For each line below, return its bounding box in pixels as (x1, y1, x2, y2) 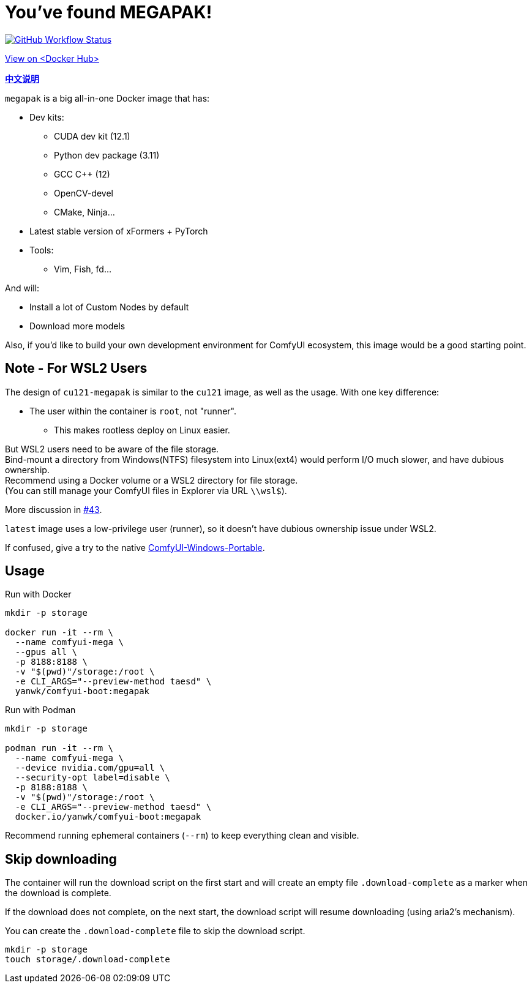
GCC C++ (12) (54, 168, 110, 179)
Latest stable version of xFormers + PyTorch (29, 225, 208, 236)
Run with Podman (5, 705, 76, 716)
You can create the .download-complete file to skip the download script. (5, 926, 305, 937)
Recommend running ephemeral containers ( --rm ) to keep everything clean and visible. (5, 830, 359, 841)
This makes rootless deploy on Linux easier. (54, 424, 230, 435)
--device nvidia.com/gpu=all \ (15, 763, 165, 773)
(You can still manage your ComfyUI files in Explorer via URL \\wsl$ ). (5, 485, 287, 496)
